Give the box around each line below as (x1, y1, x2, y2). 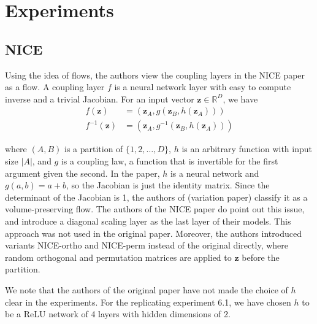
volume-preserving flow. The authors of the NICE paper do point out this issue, (5, 202, 305, 215)
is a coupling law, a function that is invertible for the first (61, 155, 278, 168)
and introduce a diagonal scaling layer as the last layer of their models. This (5, 214, 291, 227)
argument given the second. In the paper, (5, 166, 160, 179)
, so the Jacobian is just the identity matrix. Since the (66, 179, 270, 191)
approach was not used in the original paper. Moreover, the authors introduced (5, 226, 302, 239)
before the (242, 250, 280, 263)
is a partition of (64, 142, 123, 155)
